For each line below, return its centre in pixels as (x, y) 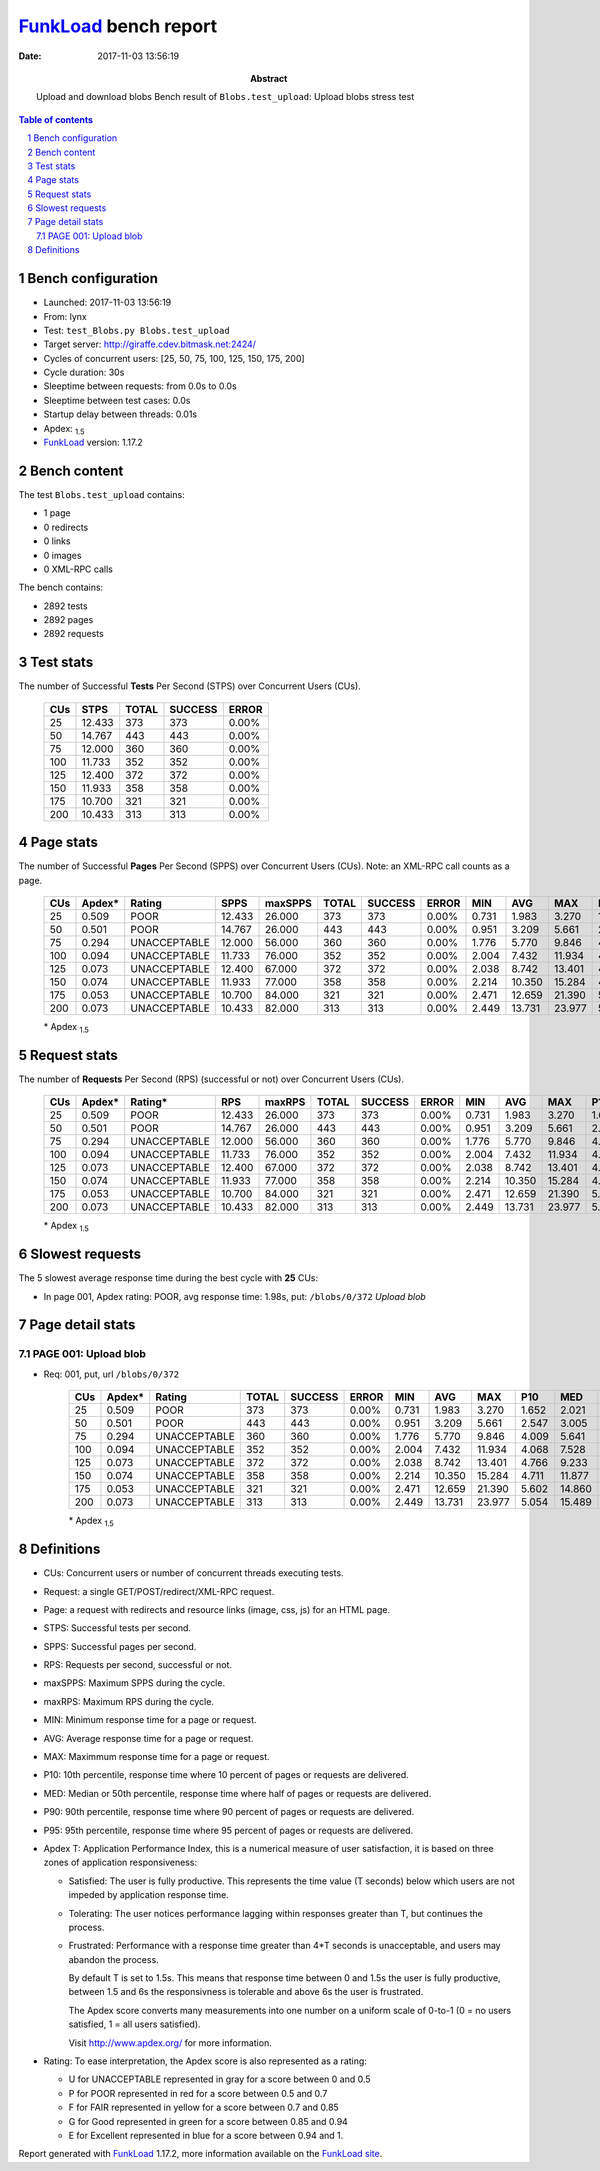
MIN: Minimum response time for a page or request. (150, 1720)
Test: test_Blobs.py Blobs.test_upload (136, 330)
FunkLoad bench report (118, 26)
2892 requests (73, 634)
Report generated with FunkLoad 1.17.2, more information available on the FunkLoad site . (200, 2154)
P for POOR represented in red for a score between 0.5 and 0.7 (198, 2093)
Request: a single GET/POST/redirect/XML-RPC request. (159, 1591)
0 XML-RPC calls (78, 569)
